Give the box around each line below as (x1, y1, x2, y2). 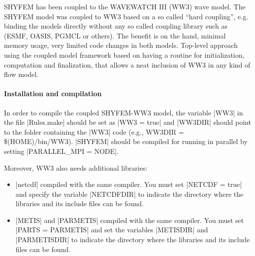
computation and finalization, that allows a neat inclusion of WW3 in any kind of (4, 59, 251, 70)
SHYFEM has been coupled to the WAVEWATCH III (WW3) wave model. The (4, 1, 246, 11)
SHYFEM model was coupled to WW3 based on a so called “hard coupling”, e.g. (4, 11, 249, 21)
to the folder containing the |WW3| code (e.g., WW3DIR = (4, 126, 184, 137)
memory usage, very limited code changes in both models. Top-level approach (4, 40, 238, 50)
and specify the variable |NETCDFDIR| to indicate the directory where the (15, 188, 244, 199)
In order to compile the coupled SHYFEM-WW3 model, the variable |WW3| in (4, 107, 243, 117)
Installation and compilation (4, 88, 102, 99)
